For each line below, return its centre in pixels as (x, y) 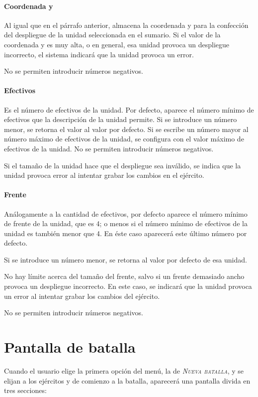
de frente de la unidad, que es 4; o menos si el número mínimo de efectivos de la (126, 223)
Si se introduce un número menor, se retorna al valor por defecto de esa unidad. (126, 259)
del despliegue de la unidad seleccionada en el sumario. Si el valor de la (112, 35)
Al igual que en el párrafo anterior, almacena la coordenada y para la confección (126, 25)
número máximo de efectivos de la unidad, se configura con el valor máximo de (124, 139)
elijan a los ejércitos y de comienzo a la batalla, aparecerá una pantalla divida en (127, 380)
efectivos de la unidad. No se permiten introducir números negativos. (109, 148)
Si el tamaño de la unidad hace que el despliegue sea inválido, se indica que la (123, 165)
